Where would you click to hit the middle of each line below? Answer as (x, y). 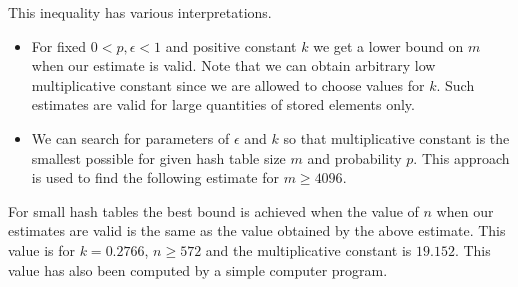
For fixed (59, 45)
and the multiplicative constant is (308, 249)
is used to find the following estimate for (155, 177)
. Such (455, 84)
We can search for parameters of (130, 137)
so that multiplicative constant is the (396, 137)
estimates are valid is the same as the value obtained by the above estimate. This (257, 230)
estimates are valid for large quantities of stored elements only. (223, 104)
